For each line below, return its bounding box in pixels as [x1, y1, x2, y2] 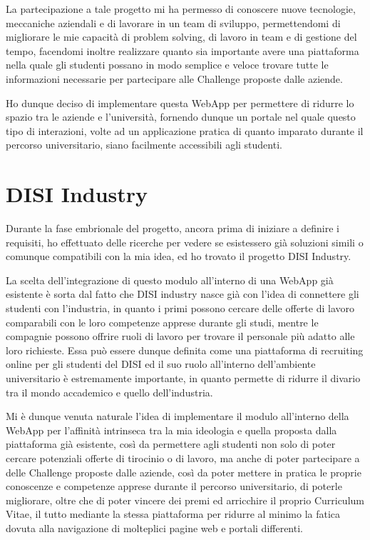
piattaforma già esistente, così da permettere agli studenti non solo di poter [6, 436, 336, 451]
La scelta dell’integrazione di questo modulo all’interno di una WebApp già [6, 272, 334, 287]
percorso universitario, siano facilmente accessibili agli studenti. [6, 137, 282, 152]
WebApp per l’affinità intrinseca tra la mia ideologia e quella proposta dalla [6, 422, 337, 437]
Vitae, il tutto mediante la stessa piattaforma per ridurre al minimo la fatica [6, 506, 341, 521]
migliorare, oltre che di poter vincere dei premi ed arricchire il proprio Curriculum [6, 492, 364, 507]
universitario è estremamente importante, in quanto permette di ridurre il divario [6, 371, 361, 385]
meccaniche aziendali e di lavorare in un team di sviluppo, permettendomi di [6, 15, 341, 30]
